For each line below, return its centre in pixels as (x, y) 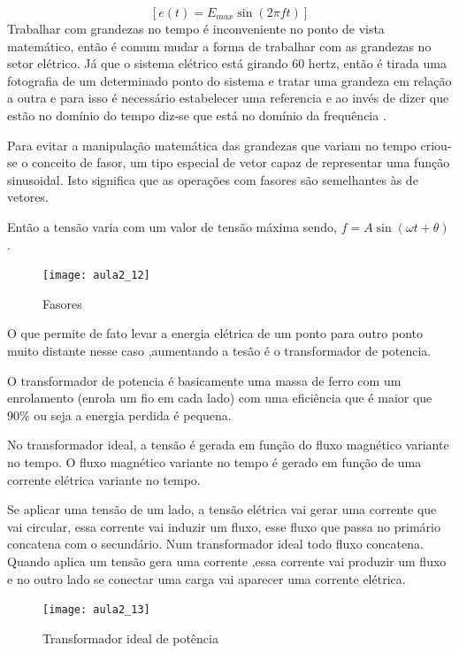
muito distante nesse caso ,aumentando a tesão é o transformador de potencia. (219, 350)
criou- (436, 145)
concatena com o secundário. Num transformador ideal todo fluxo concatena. (215, 544)
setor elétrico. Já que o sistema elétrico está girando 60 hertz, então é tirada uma (227, 63)
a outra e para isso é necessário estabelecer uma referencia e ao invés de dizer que (228, 98)
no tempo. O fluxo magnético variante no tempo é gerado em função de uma (214, 461)
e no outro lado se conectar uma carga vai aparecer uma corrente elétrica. (207, 578)
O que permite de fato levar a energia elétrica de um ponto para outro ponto (215, 333)
